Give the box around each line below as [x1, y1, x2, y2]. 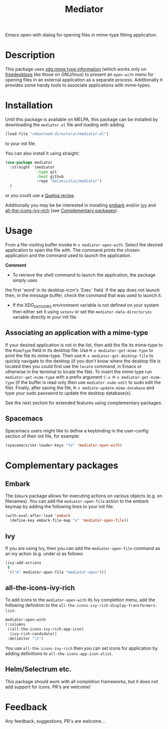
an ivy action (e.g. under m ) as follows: [5, 551, 84, 557]
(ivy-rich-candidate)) [10, 631, 57, 636]
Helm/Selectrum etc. [5, 665, 72, 674]
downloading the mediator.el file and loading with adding [5, 122, 124, 128]
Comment [5, 262, 27, 268]
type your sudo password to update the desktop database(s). [5, 390, 132, 396]
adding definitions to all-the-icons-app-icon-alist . [5, 650, 113, 657]
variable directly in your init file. [12, 314, 78, 320]
